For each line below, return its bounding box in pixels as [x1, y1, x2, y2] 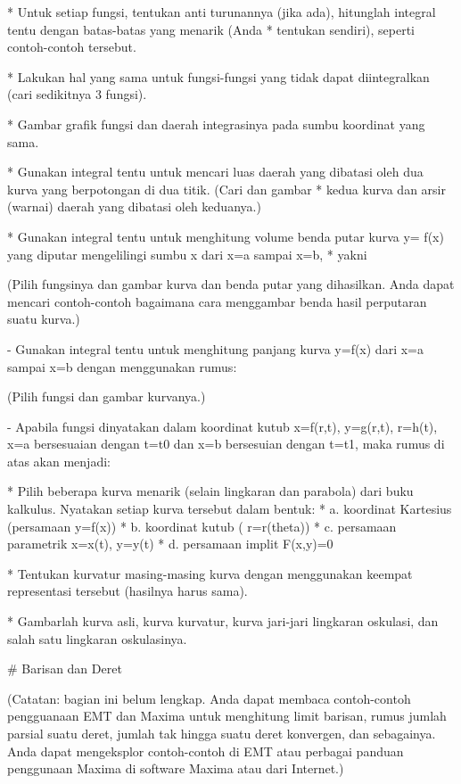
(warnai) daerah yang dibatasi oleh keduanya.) [7, 197, 261, 216]
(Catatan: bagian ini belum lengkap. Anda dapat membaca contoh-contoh [7, 689, 411, 707]
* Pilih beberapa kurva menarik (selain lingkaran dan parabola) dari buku [7, 482, 414, 500]
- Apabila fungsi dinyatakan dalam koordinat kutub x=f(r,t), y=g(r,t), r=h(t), [7, 417, 438, 435]
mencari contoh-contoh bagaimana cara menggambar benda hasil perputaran [7, 292, 427, 310]
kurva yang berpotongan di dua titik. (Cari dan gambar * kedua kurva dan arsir [7, 179, 446, 198]
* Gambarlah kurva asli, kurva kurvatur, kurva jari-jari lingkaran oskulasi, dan [7, 612, 439, 631]
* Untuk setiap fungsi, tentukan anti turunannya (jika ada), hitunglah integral [7, 3, 436, 21]
